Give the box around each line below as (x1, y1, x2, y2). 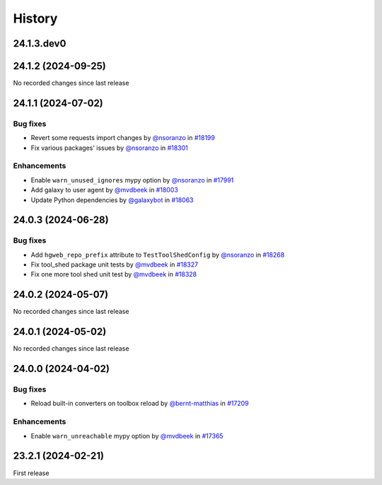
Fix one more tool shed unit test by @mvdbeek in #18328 (30, 270, 197, 279)
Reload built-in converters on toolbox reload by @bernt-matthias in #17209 (30, 399, 249, 408)
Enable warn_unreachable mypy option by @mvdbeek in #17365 (30, 431, 224, 440)
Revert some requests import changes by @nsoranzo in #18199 (30, 134, 215, 142)
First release (13, 469, 50, 477)
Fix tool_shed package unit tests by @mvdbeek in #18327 (30, 260, 198, 269)
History (13, 11, 58, 26)
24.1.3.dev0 (13, 37, 66, 49)
